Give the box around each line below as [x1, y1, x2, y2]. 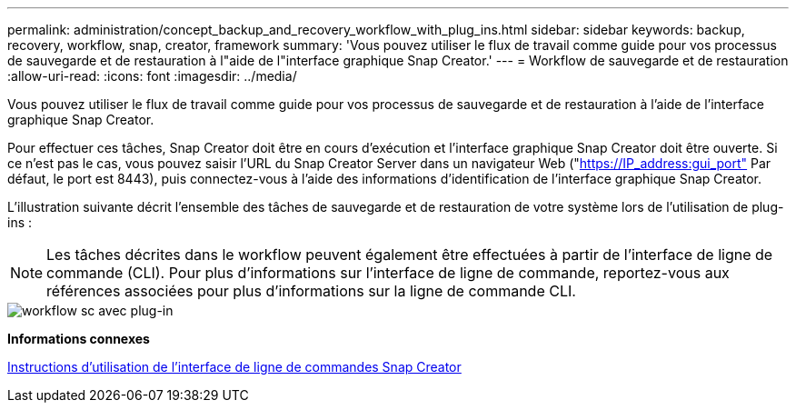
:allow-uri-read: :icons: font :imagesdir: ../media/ [7, 68, 297, 84]
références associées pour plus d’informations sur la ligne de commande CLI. [46, 282, 576, 300]
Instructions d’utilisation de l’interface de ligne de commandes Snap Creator [7, 359, 462, 375]
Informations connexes [7, 331, 150, 346]
